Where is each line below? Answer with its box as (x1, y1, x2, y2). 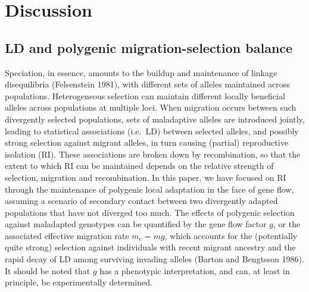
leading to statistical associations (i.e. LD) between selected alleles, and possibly (5, 124, 299, 137)
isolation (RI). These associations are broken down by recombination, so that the (5, 147, 301, 160)
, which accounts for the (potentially (164, 229, 298, 241)
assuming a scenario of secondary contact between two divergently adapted (5, 194, 278, 207)
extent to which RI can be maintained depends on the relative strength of (5, 159, 274, 172)
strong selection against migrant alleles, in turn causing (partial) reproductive (5, 136, 288, 149)
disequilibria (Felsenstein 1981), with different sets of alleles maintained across (5, 78, 290, 90)
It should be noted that (5, 264, 90, 277)
